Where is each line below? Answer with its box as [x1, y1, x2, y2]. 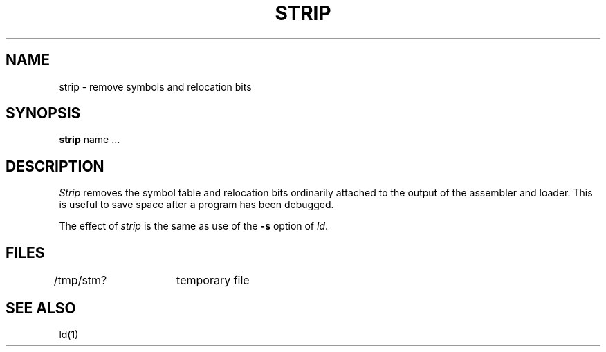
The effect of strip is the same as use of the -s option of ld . [59, 220, 329, 232]
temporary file [176, 273, 250, 288]
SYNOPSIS [6, 104, 81, 122]
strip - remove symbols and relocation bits [59, 80, 252, 93]
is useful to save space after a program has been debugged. [59, 198, 334, 211]
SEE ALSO [6, 299, 76, 317]
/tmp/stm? [53, 273, 107, 288]
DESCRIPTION [6, 157, 104, 175]
